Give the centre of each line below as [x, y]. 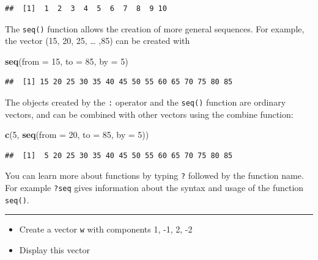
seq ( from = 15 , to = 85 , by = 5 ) [67, 61]
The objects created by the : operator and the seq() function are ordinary [146, 102]
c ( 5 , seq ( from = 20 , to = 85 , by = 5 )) [77, 135]
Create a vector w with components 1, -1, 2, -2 [106, 229]
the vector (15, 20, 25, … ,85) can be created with [98, 41]
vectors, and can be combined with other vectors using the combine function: [149, 114]
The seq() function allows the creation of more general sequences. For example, [155, 28]
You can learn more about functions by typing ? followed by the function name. [154, 175]
